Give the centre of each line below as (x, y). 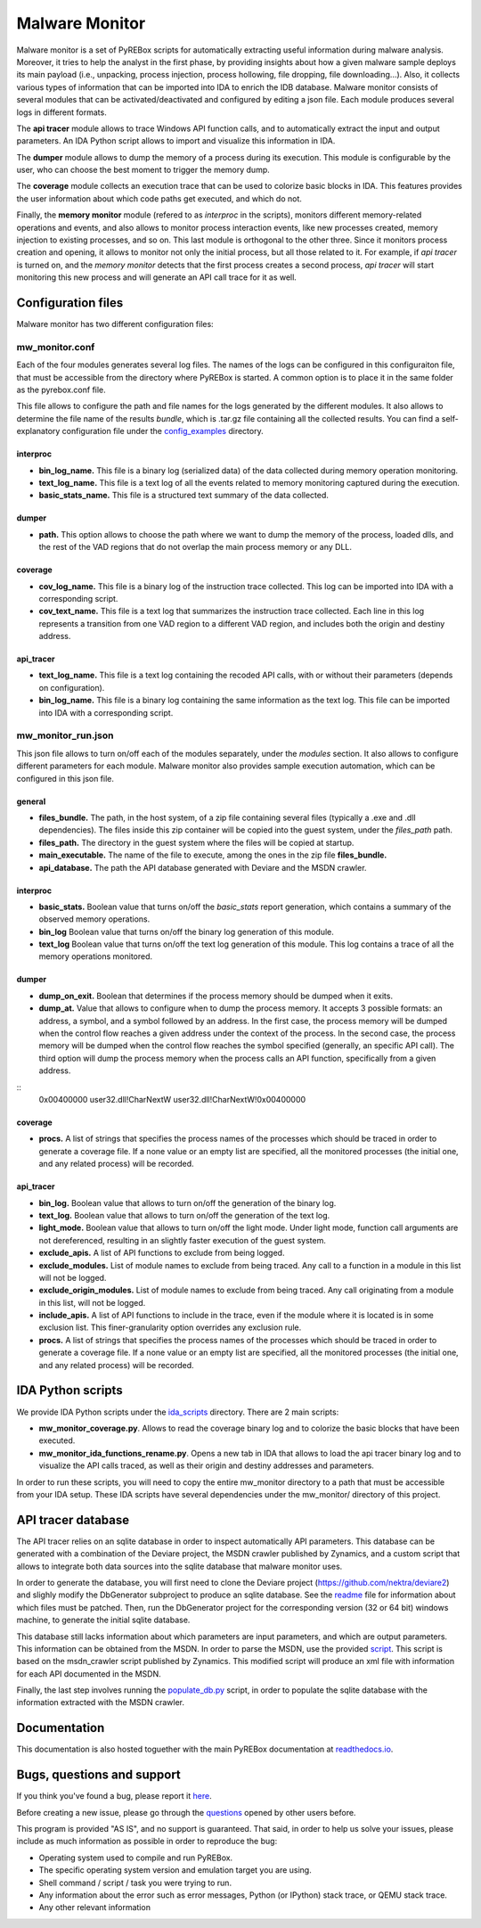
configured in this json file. (65, 778)
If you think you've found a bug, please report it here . (114, 1796)
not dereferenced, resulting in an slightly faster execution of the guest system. (183, 1240)
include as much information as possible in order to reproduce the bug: (147, 1842)
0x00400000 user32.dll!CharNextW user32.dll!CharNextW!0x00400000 (172, 1099)
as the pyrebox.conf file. (61, 390)
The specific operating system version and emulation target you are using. (175, 1870)
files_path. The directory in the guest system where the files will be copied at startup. (196, 842)
